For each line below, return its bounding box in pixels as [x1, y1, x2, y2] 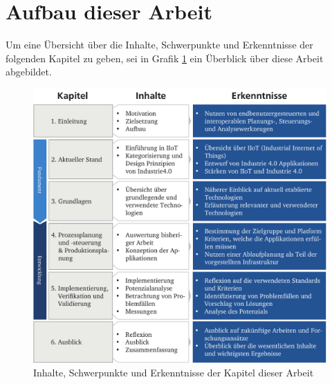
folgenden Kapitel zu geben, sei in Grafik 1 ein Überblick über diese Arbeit [6, 51, 324, 65]
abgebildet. [6, 64, 52, 79]
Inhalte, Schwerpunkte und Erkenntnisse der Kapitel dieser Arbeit [33, 365, 314, 380]
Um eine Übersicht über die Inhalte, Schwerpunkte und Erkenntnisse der [6, 37, 313, 52]
